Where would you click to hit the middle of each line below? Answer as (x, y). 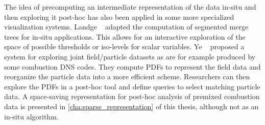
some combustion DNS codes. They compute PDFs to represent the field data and (132, 66)
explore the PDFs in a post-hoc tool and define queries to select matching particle (132, 86)
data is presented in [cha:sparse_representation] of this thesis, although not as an (131, 106)
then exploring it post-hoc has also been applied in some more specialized (119, 17)
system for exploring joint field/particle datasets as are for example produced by (130, 56)
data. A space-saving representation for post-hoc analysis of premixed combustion (132, 96)
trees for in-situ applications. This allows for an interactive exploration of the (125, 36)
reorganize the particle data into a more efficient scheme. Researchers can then (127, 76)
